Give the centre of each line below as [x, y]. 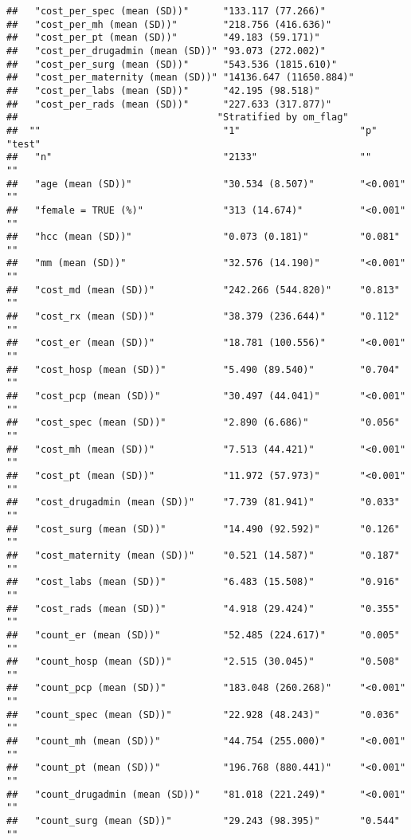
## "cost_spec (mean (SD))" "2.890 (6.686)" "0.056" [203, 423]
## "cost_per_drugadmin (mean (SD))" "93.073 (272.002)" [166, 51]
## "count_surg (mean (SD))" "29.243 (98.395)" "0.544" [203, 821]
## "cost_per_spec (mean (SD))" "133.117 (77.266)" [166, 11]
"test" [23, 144]
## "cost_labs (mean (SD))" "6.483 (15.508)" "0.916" [203, 582]
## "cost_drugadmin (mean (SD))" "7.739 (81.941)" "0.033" [203, 502]
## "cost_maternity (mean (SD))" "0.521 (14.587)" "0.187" [203, 555]
